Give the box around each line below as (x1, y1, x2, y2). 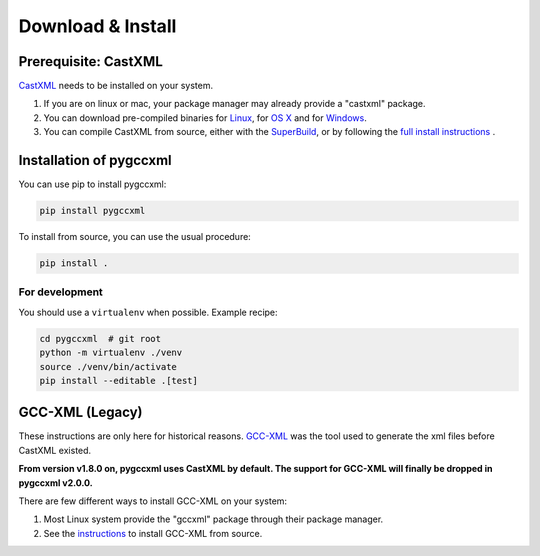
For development (18, 285, 104, 299)
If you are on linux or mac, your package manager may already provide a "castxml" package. (43, 98, 426, 110)
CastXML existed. (18, 444, 92, 456)
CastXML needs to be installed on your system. (18, 80, 214, 92)
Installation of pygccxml (18, 152, 172, 169)
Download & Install (18, 15, 177, 37)
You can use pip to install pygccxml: (18, 178, 167, 190)
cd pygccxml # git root (39, 333, 162, 344)
